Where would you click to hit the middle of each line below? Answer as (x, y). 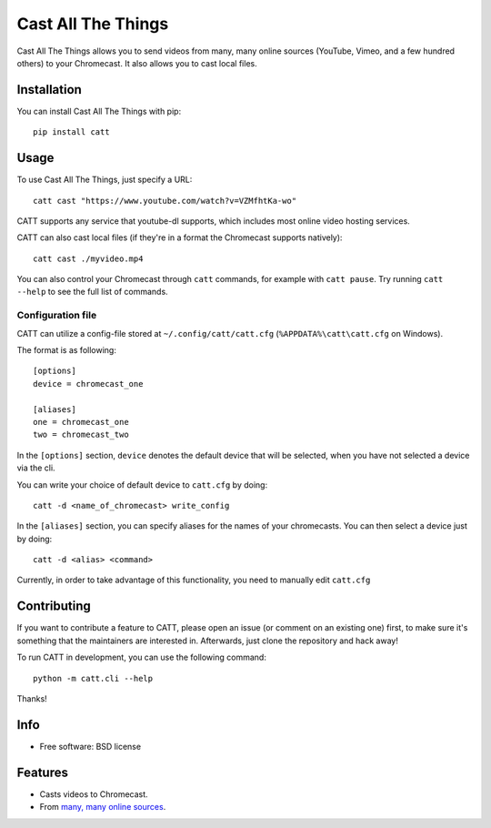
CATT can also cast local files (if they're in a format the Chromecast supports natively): (180, 237)
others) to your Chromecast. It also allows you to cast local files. (137, 63)
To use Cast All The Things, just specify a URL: (105, 180)
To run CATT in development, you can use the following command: (142, 657)
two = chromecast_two (81, 435)
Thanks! (32, 698)
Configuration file (57, 316)
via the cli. (36, 468)
